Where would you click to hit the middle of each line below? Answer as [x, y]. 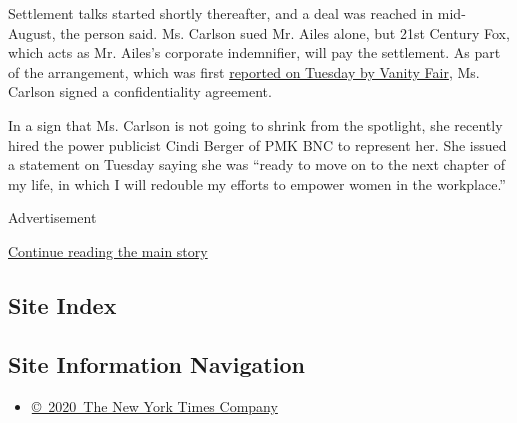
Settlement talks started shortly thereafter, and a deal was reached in [221, 13]
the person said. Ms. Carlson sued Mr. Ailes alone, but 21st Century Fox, [285, 32]
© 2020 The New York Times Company [154, 405]
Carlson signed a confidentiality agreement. [140, 91]
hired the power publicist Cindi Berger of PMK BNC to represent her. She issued [257, 144]
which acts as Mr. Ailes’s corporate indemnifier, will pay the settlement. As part [254, 52]
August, [32, 32]
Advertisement [52, 217]
